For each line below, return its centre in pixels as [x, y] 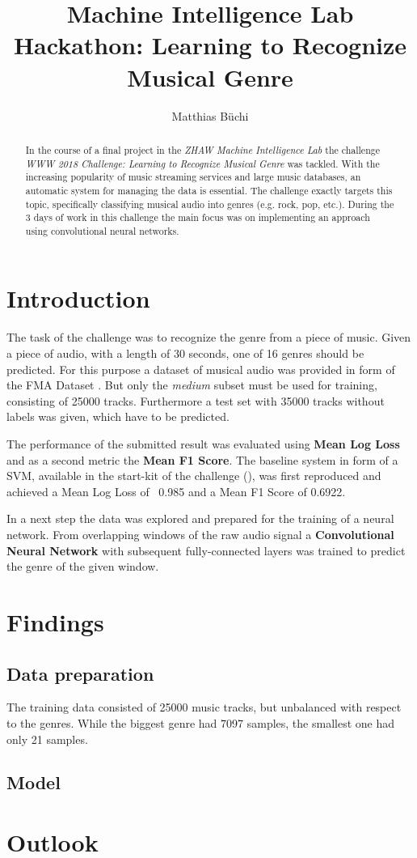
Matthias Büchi [210, 115]
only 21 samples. [47, 739]
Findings [55, 621]
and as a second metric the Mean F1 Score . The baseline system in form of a [202, 459]
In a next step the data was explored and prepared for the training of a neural [200, 518]
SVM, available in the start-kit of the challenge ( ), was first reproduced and [194, 476]
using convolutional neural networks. [102, 230]
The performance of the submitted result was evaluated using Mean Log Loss [203, 443]
